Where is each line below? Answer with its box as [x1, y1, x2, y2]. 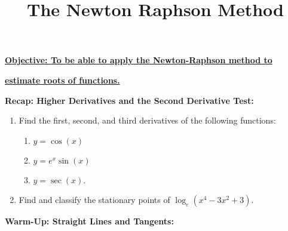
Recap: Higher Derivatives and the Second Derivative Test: [5, 94, 254, 106]
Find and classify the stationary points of [19, 193, 170, 206]
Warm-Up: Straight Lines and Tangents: [5, 215, 174, 227]
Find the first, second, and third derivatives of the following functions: [19, 114, 276, 127]
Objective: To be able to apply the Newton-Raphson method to [5, 54, 272, 66]
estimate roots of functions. [5, 73, 120, 86]
